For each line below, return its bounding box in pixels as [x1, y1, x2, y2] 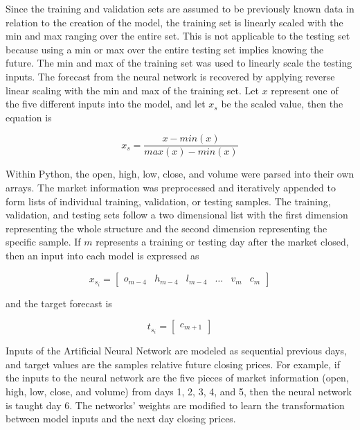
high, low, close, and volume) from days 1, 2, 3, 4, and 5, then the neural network [6, 384, 352, 398]
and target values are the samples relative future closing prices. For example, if [6, 356, 341, 371]
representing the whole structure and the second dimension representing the [6, 221, 327, 235]
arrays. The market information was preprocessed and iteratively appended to [6, 180, 336, 194]
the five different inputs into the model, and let [6, 96, 206, 111]
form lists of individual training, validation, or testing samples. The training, [6, 193, 331, 208]
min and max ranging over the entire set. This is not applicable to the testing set [6, 28, 350, 43]
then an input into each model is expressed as [6, 248, 199, 262]
